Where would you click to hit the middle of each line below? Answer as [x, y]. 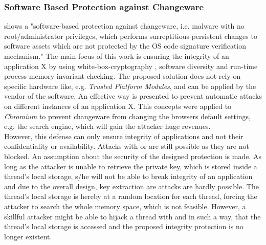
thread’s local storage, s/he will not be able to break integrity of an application [128, 176]
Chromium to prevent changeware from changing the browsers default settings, [128, 116]
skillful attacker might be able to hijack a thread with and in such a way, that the [132, 216]
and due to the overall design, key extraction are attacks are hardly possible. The [131, 186]
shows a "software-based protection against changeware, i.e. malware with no [124, 26]
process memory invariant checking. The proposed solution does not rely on [123, 76]
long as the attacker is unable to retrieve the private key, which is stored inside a [131, 166]
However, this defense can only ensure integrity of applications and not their [124, 136]
